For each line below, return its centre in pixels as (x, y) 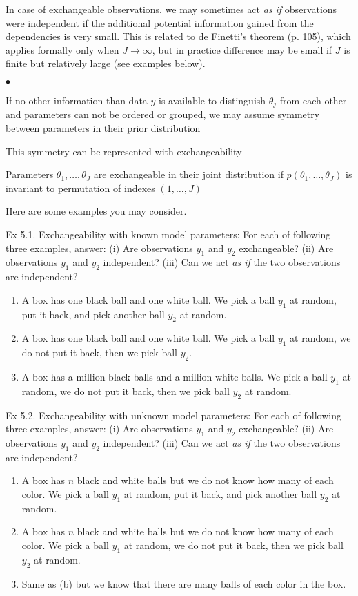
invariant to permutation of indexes (80, 188)
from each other (313, 100)
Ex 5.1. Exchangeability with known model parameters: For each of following (168, 234)
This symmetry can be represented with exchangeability (124, 151)
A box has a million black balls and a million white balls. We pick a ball (175, 376)
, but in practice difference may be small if (242, 49)
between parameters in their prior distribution (103, 128)
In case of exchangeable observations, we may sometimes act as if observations (171, 9)
